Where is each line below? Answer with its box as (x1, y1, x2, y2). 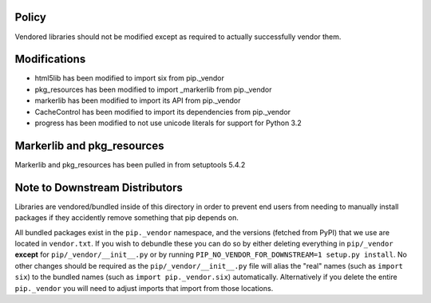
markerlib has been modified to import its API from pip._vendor (34, 96, 241, 105)
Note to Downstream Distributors (14, 180, 184, 195)
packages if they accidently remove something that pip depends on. (14, 213, 239, 222)
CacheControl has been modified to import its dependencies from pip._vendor (34, 107, 291, 116)
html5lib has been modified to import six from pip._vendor (34, 73, 225, 83)
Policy (14, 10, 47, 24)
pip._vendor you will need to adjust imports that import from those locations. (14, 283, 274, 293)
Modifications (14, 53, 86, 66)
